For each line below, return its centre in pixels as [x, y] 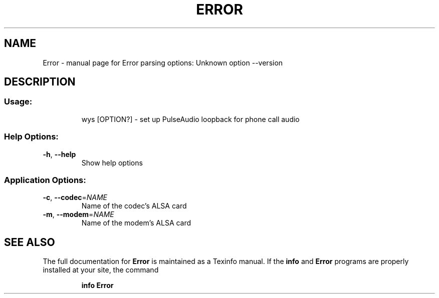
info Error [97, 285]
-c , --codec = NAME [75, 197]
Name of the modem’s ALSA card [136, 223]
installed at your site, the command [101, 270]
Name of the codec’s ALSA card [134, 206]
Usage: [18, 102]
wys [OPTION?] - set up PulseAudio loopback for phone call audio [190, 119]
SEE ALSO [30, 242]
